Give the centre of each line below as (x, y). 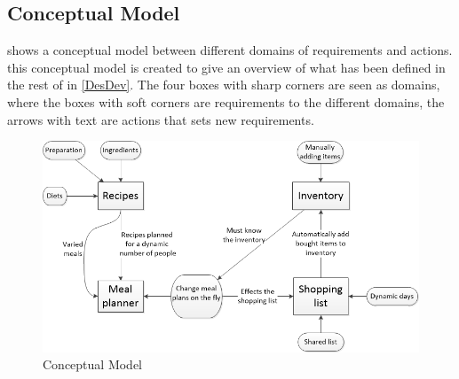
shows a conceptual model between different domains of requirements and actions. (230, 50)
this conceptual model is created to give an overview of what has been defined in (226, 67)
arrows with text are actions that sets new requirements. (161, 119)
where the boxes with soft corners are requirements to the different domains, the (226, 101)
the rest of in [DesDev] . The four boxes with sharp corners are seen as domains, (224, 85)
